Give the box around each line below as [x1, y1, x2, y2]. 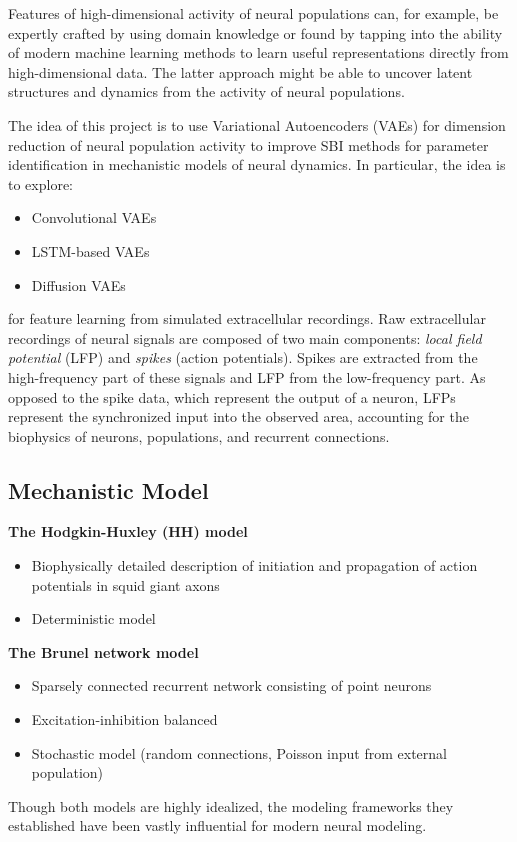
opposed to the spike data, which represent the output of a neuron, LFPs [8, 386, 456, 407]
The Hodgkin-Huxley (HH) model [8, 521, 248, 542]
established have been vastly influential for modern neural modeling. [8, 815, 427, 836]
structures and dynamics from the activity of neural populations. [8, 81, 405, 102]
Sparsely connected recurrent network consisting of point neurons [31, 675, 432, 696]
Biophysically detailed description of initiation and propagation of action [31, 555, 478, 576]
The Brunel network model [8, 641, 199, 662]
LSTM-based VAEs [31, 240, 150, 261]
